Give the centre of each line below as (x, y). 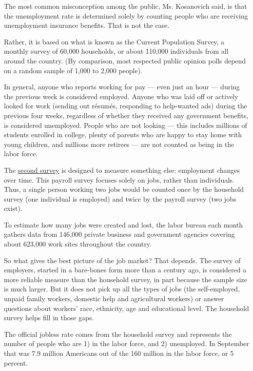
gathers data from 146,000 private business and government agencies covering (119, 234)
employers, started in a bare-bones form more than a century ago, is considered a (125, 270)
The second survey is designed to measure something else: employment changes (122, 170)
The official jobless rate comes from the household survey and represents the (118, 334)
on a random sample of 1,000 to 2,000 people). (73, 70)
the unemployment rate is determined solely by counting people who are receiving (126, 15)
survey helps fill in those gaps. (49, 318)
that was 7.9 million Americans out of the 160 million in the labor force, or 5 (119, 353)
